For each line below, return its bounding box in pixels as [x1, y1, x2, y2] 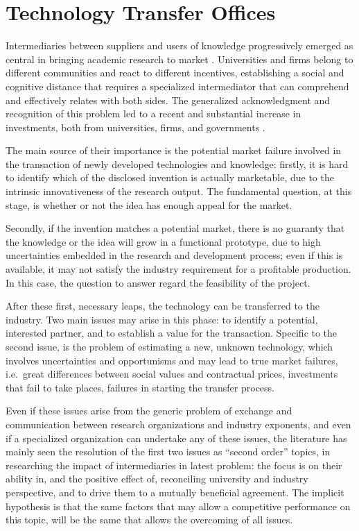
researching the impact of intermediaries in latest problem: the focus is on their [6, 457, 342, 472]
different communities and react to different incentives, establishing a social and [6, 65, 344, 80]
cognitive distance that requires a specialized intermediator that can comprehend [6, 78, 349, 93]
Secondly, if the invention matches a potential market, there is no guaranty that [6, 221, 345, 235]
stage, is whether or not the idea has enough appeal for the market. [6, 197, 292, 212]
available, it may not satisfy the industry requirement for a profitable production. [6, 262, 351, 276]
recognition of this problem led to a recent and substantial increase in [6, 106, 301, 121]
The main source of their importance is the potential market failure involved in [6, 143, 342, 158]
